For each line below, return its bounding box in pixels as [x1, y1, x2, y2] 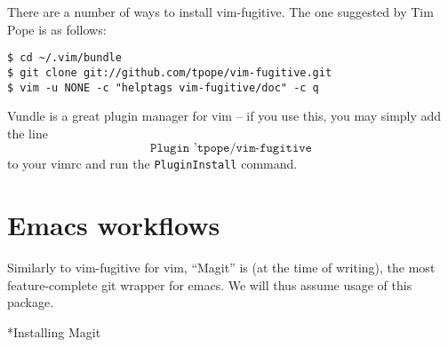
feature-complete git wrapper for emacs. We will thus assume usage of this [7, 275, 412, 294]
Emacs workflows [7, 207, 220, 243]
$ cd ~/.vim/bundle [7, 51, 122, 65]
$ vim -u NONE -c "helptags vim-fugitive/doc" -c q [7, 81, 319, 94]
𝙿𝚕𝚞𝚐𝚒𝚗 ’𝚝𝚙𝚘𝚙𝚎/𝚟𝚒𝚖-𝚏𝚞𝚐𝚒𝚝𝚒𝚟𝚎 [150, 142, 312, 155]
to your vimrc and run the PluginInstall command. [7, 154, 298, 173]
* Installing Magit [7, 322, 101, 341]
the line [7, 123, 48, 142]
